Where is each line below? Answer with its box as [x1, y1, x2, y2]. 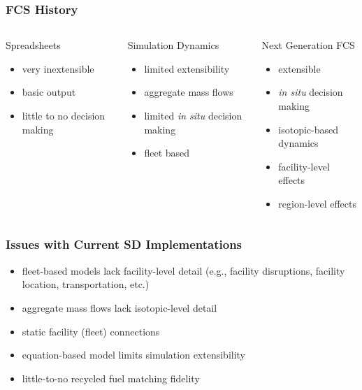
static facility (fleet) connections [22, 324, 160, 338]
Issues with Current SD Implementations [6, 236, 242, 253]
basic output [22, 85, 76, 99]
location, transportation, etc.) [22, 277, 150, 291]
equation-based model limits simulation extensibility [22, 347, 246, 362]
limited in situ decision [144, 108, 242, 122]
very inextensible [22, 61, 94, 75]
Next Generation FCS [261, 38, 355, 52]
